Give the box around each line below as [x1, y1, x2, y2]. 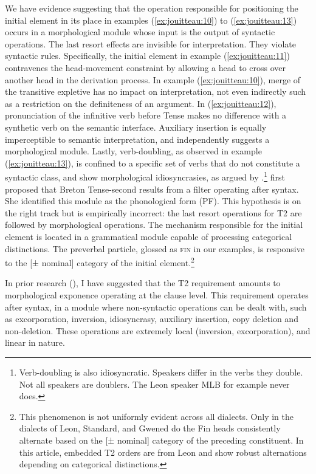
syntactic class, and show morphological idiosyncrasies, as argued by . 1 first [5, 169, 285, 183]
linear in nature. [5, 336, 65, 349]
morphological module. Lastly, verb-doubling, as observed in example [5, 145, 262, 157]
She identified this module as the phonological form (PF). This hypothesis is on [5, 194, 301, 207]
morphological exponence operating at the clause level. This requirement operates [5, 288, 309, 301]
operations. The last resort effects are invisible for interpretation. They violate [5, 37, 296, 50]
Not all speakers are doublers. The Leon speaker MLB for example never [19, 377, 290, 390]
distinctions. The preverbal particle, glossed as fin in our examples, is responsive [5, 242, 304, 255]
